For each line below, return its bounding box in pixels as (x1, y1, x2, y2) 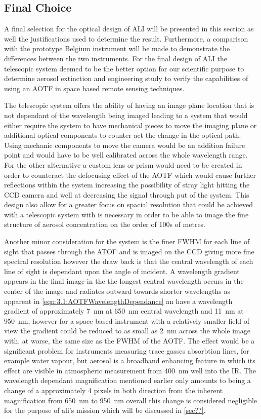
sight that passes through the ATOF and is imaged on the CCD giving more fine (4, 246, 254, 256)
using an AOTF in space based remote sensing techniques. (4, 83, 185, 93)
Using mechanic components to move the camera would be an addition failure (4, 139, 245, 150)
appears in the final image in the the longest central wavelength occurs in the (4, 276, 244, 286)
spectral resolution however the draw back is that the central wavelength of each (4, 256, 253, 266)
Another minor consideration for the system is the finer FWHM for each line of (4, 236, 250, 247)
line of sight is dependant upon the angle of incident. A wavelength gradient (4, 265, 240, 276)
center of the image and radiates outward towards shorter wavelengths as (4, 286, 231, 296)
